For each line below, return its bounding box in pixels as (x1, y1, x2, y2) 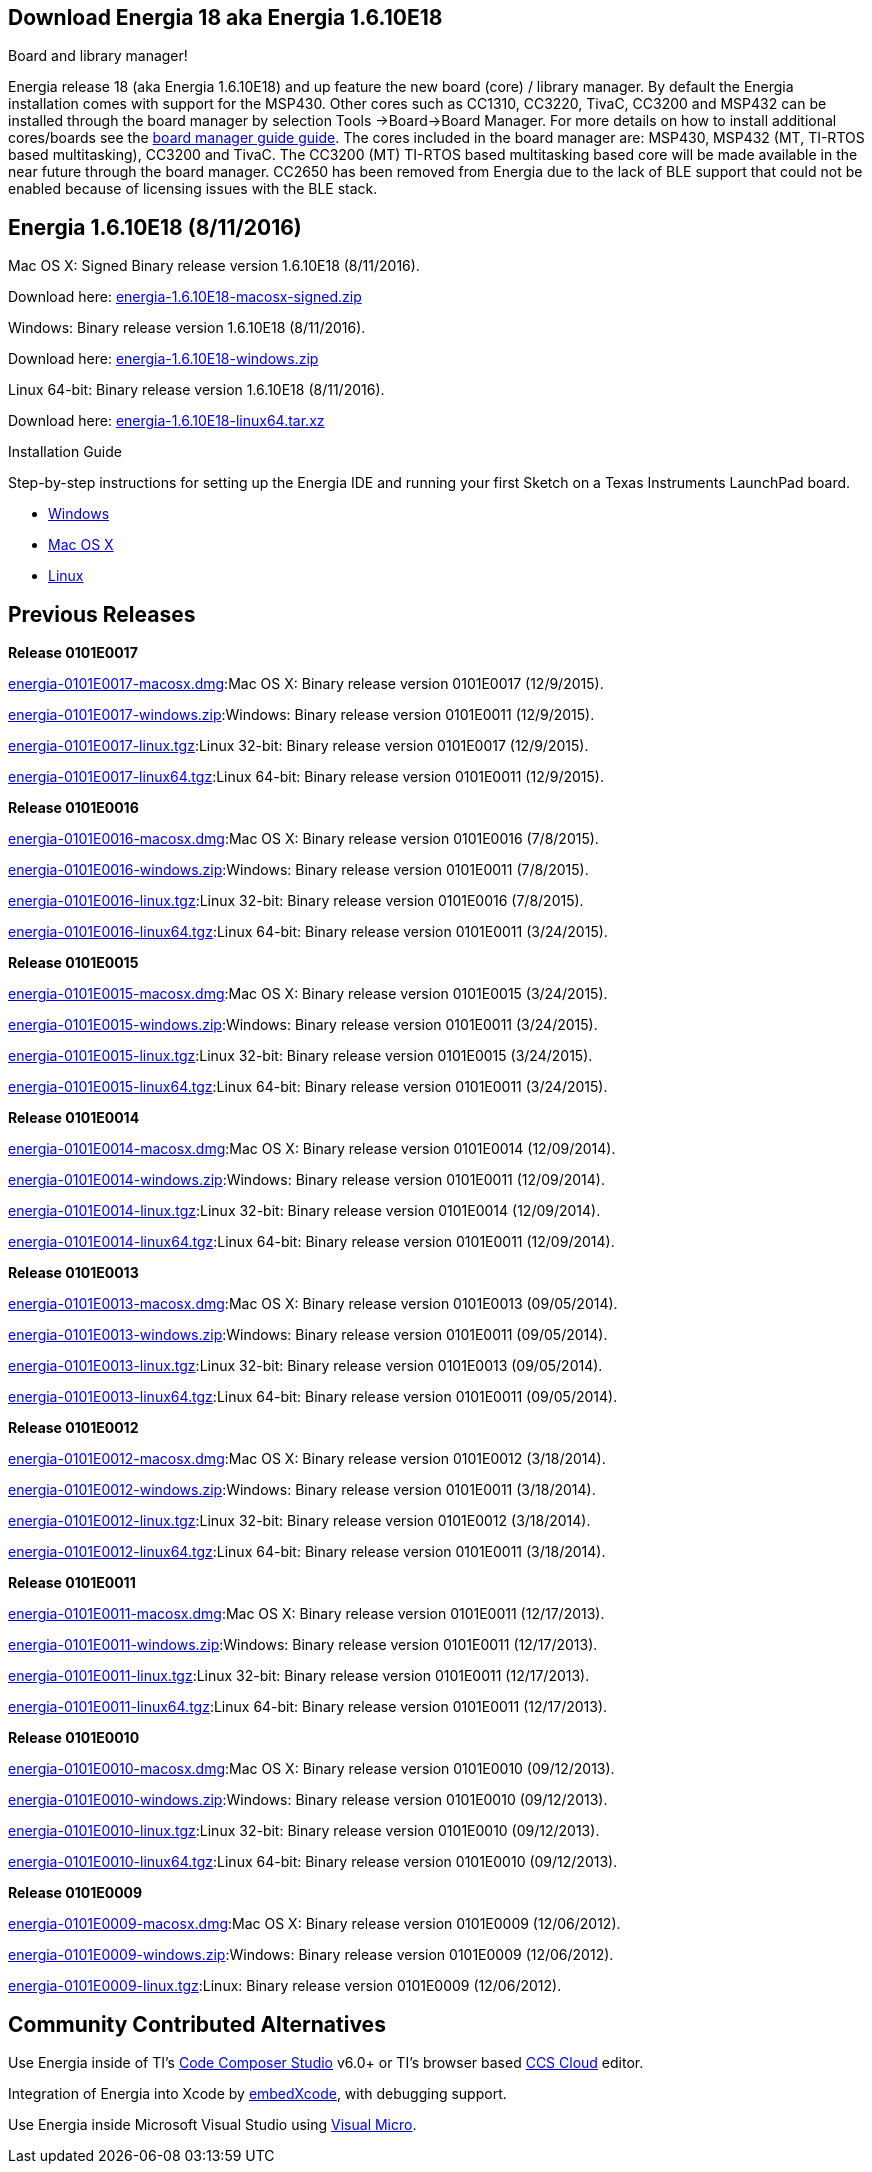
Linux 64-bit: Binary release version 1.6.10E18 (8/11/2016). (8, 381, 385, 399)
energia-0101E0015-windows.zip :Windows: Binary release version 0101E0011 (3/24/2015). (8, 1016, 598, 1034)
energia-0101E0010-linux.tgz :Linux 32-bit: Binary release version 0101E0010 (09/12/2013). (8, 1822, 600, 1840)
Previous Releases (8, 601, 196, 627)
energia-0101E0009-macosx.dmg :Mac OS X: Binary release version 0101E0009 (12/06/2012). (8, 1915, 621, 1933)
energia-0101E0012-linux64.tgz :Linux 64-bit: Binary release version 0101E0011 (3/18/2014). (8, 1543, 606, 1561)
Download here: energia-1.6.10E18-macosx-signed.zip (8, 288, 362, 306)
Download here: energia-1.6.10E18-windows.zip (8, 350, 319, 368)
